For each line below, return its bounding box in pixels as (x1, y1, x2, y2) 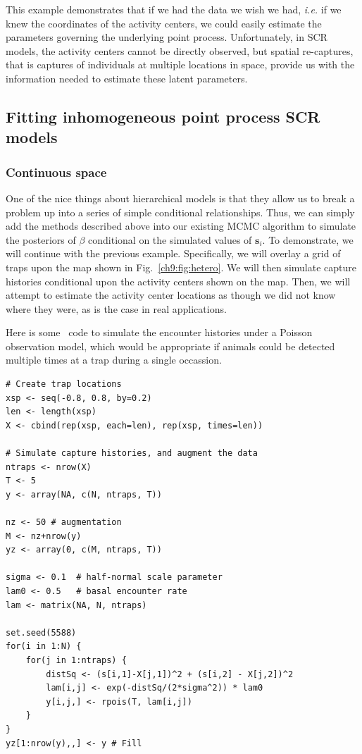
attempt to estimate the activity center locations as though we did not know (6, 288, 336, 302)
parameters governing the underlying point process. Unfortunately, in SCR (6, 30, 327, 44)
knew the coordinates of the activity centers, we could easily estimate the (6, 16, 322, 30)
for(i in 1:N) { (6, 641, 82, 652)
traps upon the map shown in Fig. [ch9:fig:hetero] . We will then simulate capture (6, 259, 356, 274)
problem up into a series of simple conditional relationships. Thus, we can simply (6, 204, 355, 219)
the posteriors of (6, 232, 76, 247)
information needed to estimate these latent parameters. (6, 70, 248, 85)
